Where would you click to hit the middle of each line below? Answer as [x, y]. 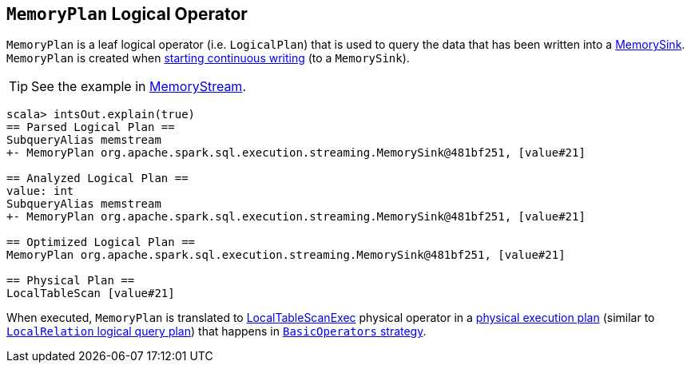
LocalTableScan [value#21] [91, 294]
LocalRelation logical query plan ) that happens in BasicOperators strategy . [216, 331]
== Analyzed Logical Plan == [97, 179]
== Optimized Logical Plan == [101, 242]
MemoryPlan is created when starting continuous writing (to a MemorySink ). [208, 58]
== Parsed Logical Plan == [91, 127]
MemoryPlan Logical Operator [127, 14]
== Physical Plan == [71, 281]
